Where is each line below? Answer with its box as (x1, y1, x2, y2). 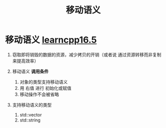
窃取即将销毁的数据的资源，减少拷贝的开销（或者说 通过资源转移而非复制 (12, 52, 162, 58)
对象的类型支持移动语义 (19, 79, 68, 85)
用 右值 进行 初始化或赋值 (19, 85, 72, 91)
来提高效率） (12, 58, 39, 64)
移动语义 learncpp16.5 (5, 34, 97, 46)
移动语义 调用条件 (12, 68, 49, 74)
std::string (19, 117, 41, 123)
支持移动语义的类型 (12, 102, 52, 108)
